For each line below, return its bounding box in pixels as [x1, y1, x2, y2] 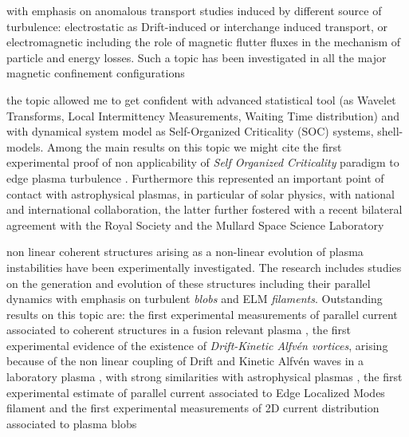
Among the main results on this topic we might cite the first [47, 138, 342, 155]
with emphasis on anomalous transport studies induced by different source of [6, 2, 382, 18]
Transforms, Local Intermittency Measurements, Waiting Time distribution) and [6, 107, 400, 124]
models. [6, 138, 44, 155]
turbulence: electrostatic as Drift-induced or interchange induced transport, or [6, 18, 387, 34]
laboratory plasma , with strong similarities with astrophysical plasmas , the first [6, 368, 403, 385]
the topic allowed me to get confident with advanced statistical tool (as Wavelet [6, 91, 396, 108]
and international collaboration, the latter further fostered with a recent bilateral [6, 201, 403, 218]
